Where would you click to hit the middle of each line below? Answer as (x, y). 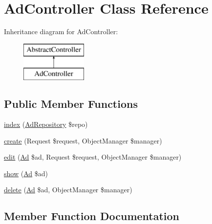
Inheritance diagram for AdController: (61, 31)
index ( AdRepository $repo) (46, 124)
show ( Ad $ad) (26, 173)
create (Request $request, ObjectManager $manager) (83, 140)
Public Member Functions (71, 104)
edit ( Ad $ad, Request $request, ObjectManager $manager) (93, 157)
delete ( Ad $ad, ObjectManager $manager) (68, 190)
